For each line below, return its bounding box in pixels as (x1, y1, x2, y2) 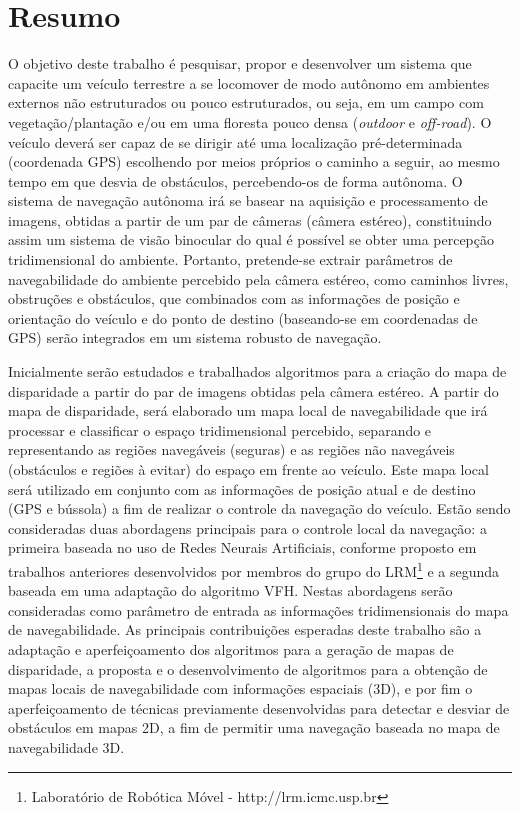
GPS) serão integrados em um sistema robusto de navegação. (8, 327, 382, 348)
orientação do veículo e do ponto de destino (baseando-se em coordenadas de (8, 307, 478, 328)
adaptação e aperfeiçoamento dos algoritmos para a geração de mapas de (8, 639, 454, 659)
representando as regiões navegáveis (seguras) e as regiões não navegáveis (8, 439, 455, 460)
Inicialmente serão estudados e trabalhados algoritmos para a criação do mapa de (8, 361, 507, 382)
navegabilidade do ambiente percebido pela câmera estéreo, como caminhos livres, (8, 268, 509, 289)
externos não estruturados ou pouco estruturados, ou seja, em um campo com (8, 92, 484, 113)
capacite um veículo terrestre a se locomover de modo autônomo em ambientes (8, 72, 490, 93)
